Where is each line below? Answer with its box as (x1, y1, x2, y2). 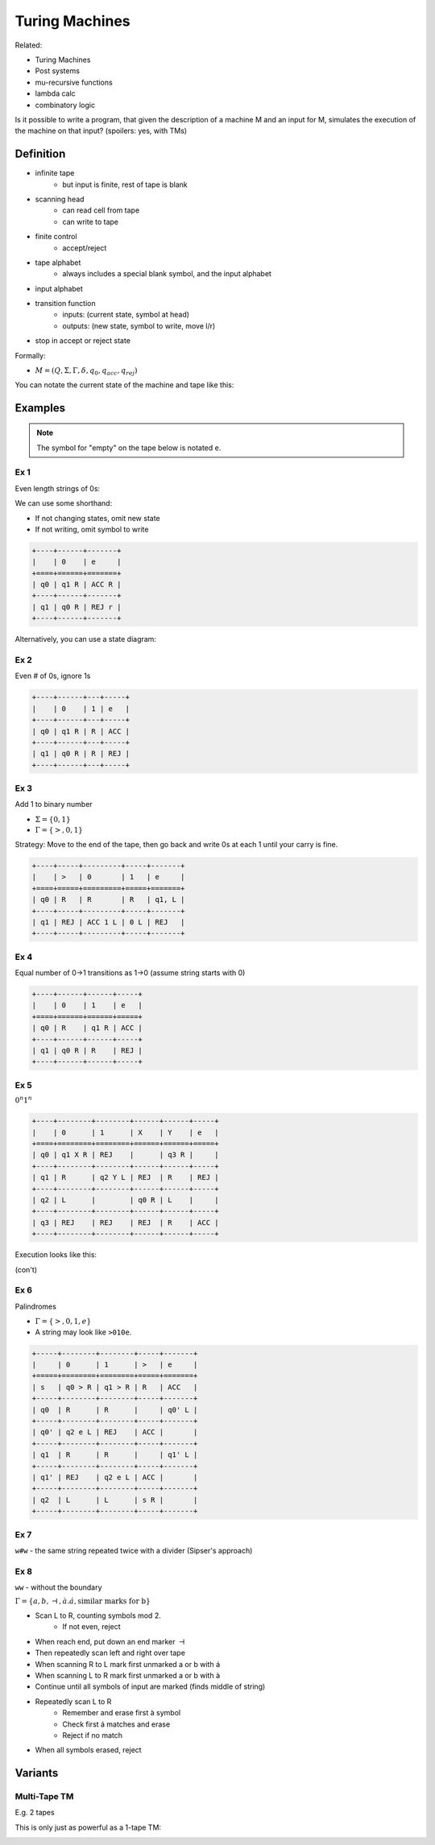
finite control (35, 232, 77, 242)
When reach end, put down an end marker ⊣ (35, 1636, 185, 1646)
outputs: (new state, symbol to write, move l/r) (62, 321, 216, 330)
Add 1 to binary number (14, 800, 93, 809)
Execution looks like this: (14, 1250, 97, 1260)
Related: (14, 40, 43, 50)
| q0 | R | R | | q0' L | (31, 1405, 198, 1414)
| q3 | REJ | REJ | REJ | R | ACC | (31, 1218, 219, 1227)
